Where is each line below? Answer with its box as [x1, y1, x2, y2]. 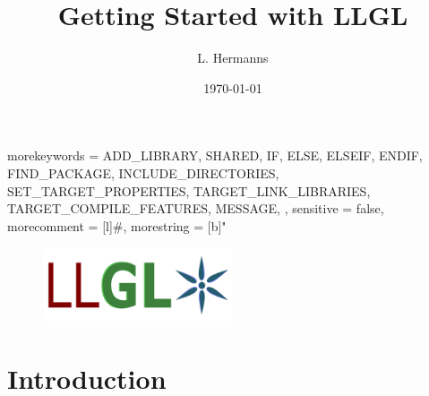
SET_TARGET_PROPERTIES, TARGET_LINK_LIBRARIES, [7, 181, 371, 200]
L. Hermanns [197, 48, 269, 67]
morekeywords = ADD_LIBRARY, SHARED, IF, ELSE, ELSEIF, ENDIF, [7, 146, 423, 165]
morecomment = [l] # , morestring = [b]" [7, 216, 227, 235]
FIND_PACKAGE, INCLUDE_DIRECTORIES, [7, 163, 279, 182]
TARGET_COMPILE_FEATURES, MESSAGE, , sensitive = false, [7, 199, 384, 218]
